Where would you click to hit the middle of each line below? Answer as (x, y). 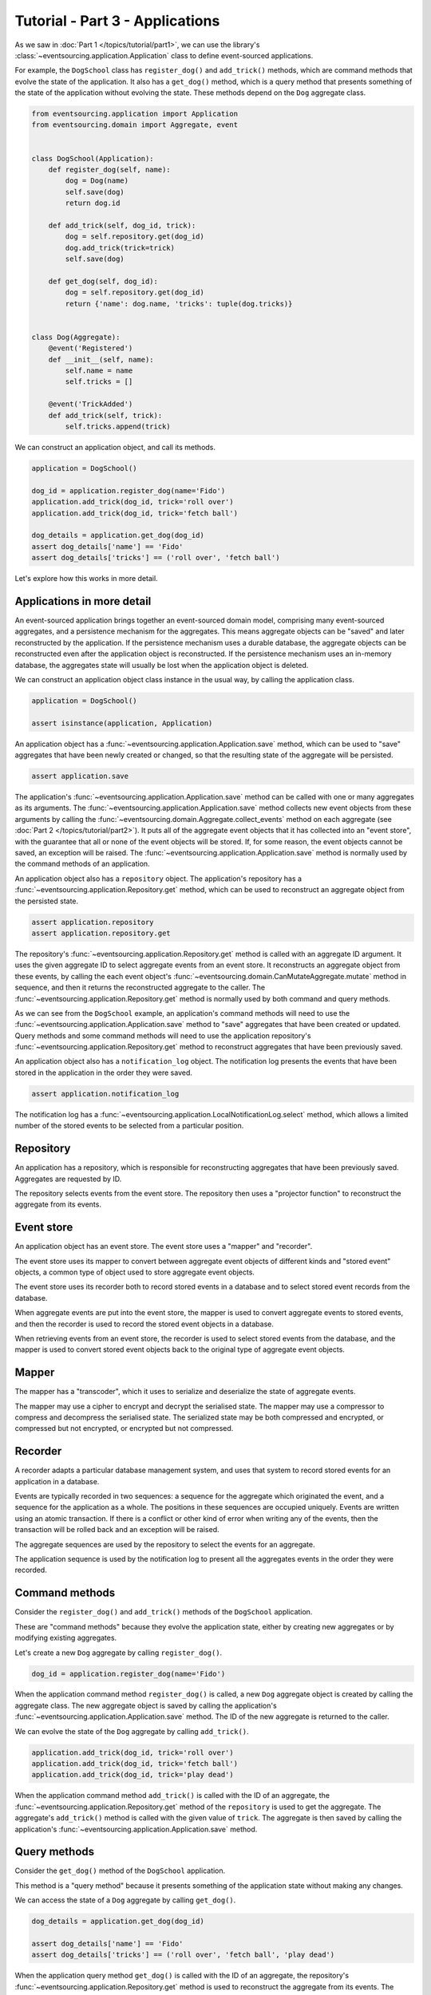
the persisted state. (47, 901)
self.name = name (99, 371)
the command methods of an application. (83, 864)
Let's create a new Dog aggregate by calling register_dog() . (119, 1653)
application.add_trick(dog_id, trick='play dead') (133, 1775)
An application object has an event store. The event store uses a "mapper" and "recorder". (164, 1246)
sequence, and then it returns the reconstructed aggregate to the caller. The (140, 988)
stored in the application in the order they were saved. (104, 1073)
